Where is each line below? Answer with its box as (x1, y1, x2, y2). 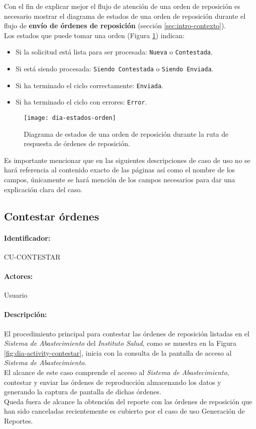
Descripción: (4, 309, 47, 320)
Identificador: (4, 232, 51, 243)
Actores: (4, 270, 33, 281)
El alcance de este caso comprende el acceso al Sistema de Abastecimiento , (4, 367, 229, 377)
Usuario (4, 290, 28, 300)
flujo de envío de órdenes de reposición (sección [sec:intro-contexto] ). (4, 20, 226, 31)
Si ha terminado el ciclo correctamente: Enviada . (15, 80, 163, 90)
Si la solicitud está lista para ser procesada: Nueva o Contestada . (15, 47, 213, 57)
